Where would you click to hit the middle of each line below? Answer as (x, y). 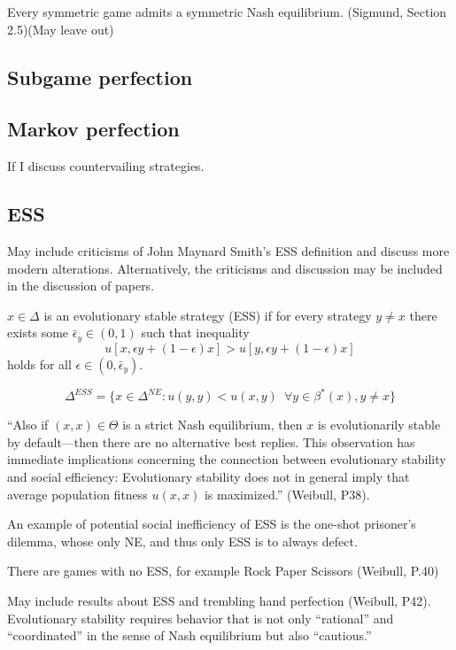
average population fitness (77, 494)
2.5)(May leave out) (61, 29)
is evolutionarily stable (379, 425)
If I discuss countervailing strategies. (106, 166)
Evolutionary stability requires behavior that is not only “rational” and (201, 618)
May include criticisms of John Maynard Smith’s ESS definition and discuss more (228, 250)
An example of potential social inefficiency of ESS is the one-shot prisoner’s (212, 524)
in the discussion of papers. (81, 286)
